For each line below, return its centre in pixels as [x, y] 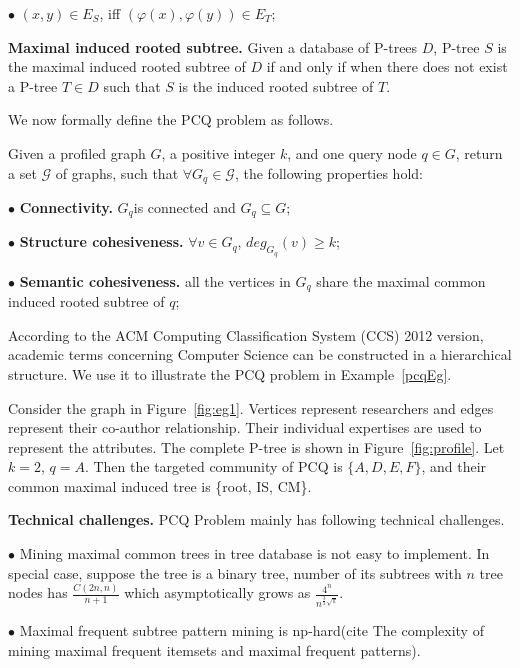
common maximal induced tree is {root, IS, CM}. [160, 485]
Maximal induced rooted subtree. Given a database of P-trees [213, 46]
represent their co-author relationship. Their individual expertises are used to [245, 427]
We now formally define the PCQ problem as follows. [171, 119]
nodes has [38, 592]
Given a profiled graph [77, 152]
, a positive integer [218, 152]
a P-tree [33, 85]
